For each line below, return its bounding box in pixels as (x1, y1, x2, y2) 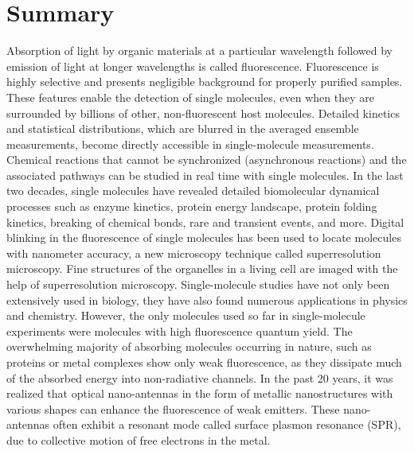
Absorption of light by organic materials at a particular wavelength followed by (6, 42, 393, 59)
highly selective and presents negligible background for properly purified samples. (6, 73, 403, 90)
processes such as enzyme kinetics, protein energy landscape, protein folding (6, 198, 377, 215)
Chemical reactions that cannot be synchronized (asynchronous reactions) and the (6, 151, 407, 168)
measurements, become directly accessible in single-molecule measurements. (6, 135, 374, 152)
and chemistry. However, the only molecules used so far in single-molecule (6, 307, 365, 324)
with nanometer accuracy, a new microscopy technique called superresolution (6, 244, 381, 261)
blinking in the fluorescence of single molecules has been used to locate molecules (6, 229, 401, 246)
